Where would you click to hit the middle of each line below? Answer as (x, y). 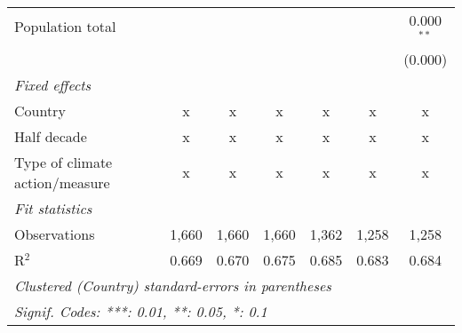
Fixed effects (53, 84)
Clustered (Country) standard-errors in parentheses (173, 285)
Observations (55, 234)
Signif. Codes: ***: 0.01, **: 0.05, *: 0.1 (141, 311)
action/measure (62, 182)
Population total (65, 27)
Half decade (51, 136)
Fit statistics (53, 208)
